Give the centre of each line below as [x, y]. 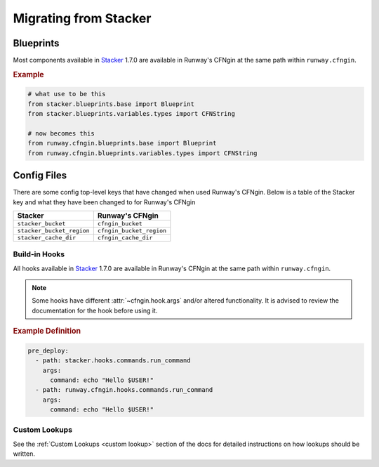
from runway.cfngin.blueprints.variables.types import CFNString [142, 153]
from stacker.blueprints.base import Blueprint [111, 104]
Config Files [40, 176]
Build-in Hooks [39, 254]
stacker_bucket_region [54, 231]
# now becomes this [61, 133]
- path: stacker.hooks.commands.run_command [113, 361]
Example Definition [47, 331]
